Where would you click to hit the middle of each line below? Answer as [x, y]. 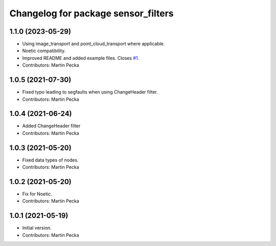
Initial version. [37, 228]
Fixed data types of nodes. [50, 160]
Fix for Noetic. [37, 194]
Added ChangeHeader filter [51, 126]
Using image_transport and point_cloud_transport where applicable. [94, 44]
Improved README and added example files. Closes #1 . [81, 58]
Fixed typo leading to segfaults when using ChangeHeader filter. [90, 92]
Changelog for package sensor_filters [91, 13]
